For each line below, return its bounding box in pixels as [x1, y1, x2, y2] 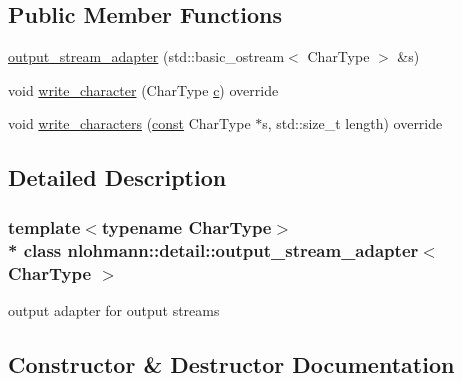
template [8, 214, 81, 239]
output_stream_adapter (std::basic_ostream [8, 46, 285, 67]
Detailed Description [8, 162, 227, 193]
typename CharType [101, 214, 272, 239]
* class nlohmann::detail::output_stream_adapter [8, 237, 419, 262]
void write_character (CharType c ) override [8, 79, 279, 100]
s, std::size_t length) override [262, 113, 443, 134]
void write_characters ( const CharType [8, 113, 251, 134]
